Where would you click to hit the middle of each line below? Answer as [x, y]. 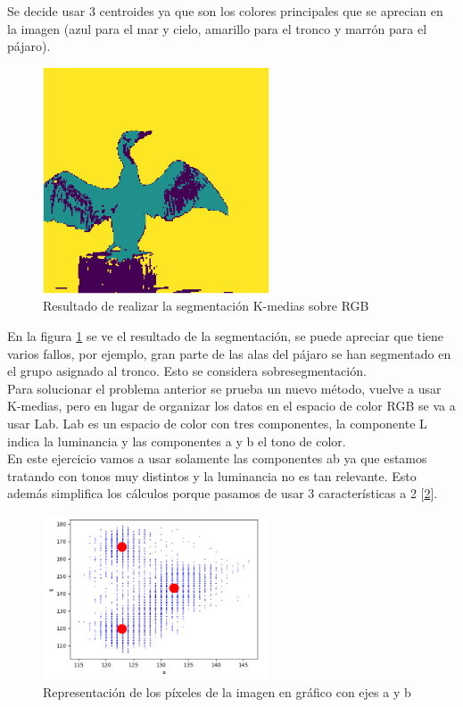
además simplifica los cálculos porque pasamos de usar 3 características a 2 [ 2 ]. [223, 493]
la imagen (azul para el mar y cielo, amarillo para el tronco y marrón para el [217, 28]
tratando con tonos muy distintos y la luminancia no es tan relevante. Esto [212, 475]
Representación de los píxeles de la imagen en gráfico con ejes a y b [227, 691]
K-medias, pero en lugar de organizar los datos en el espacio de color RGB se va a [231, 406]
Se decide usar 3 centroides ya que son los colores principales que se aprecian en [225, 11]
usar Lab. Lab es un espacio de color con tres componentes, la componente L [217, 423]
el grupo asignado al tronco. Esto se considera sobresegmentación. [187, 371]
